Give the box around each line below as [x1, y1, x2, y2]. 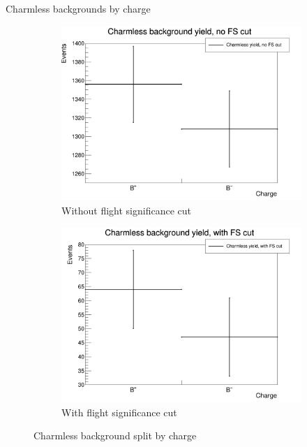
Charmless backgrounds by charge [6, 1, 151, 15]
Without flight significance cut [61, 203, 191, 217]
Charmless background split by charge [33, 428, 197, 443]
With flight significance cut [61, 404, 177, 419]
